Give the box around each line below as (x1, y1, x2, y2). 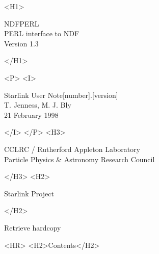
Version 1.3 (4, 38, 39, 48)
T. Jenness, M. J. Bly (4, 99, 71, 110)
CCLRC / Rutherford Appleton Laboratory (4, 143, 140, 154)
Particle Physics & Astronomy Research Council (4, 154, 155, 164)
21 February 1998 (4, 109, 59, 120)
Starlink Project (4, 188, 54, 198)
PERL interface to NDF (4, 28, 79, 39)
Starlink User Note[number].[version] (4, 89, 118, 100)
